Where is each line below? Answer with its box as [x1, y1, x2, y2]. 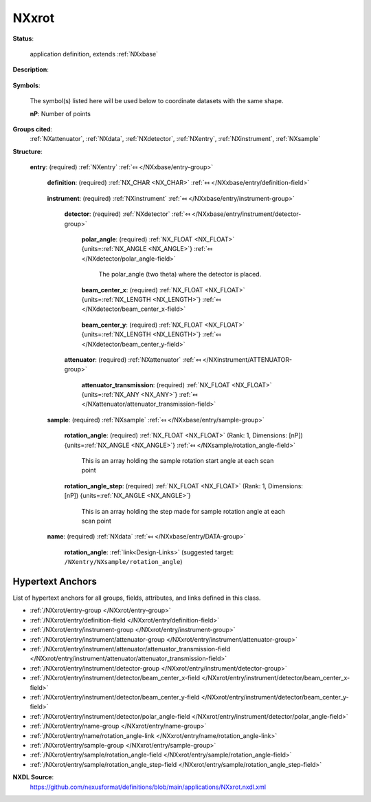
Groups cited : [12, 124, 53, 133]
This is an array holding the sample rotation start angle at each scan [81, 457, 274, 465]
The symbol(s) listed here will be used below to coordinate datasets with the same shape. [30, 97, 284, 105]
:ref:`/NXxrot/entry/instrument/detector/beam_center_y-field [30, 693, 200, 701]
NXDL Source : [12, 773, 54, 781]
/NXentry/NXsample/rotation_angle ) [64, 558, 183, 566]
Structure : [12, 147, 43, 155]
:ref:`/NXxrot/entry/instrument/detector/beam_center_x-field [30, 674, 201, 682]
